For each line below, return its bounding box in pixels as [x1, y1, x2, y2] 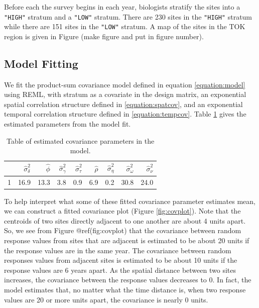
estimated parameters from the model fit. [4, 119, 131, 129]
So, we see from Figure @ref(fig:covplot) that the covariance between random [4, 225, 241, 236]
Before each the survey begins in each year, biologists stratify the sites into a [4, 2, 240, 12]
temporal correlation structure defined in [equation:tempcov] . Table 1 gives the [4, 109, 246, 119]
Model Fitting [4, 55, 78, 71]
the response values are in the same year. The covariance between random [4, 245, 231, 255]
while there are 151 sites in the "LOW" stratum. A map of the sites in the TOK [4, 21, 245, 32]
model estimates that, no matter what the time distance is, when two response [4, 284, 246, 294]
